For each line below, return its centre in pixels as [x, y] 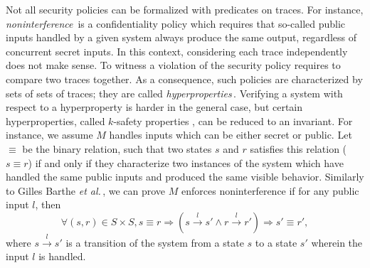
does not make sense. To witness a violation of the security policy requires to [173, 65]
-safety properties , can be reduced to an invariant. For [233, 120]
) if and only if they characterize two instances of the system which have [186, 162]
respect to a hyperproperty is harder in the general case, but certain [154, 107]
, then [48, 204]
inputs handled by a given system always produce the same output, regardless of [181, 37]
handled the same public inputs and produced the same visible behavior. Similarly [185, 177]
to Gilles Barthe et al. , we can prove [86, 190]
